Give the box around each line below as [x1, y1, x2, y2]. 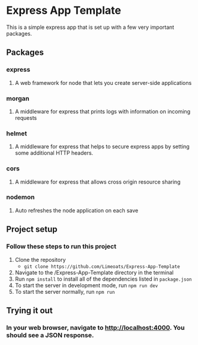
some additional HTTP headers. [14, 149, 94, 157]
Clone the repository [14, 256, 66, 263]
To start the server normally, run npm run [14, 288, 115, 295]
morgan [6, 94, 30, 102]
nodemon [6, 193, 35, 202]
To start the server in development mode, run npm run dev [14, 281, 158, 289]
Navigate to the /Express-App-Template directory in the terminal [14, 269, 174, 276]
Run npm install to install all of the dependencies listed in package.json [14, 275, 192, 282]
